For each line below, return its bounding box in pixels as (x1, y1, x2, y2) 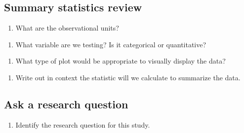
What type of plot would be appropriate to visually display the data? (15, 56, 226, 66)
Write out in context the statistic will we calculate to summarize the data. (15, 72, 241, 82)
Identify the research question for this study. (15, 119, 150, 130)
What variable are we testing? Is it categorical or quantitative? (15, 39, 206, 49)
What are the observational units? (15, 23, 119, 33)
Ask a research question (4, 96, 128, 111)
